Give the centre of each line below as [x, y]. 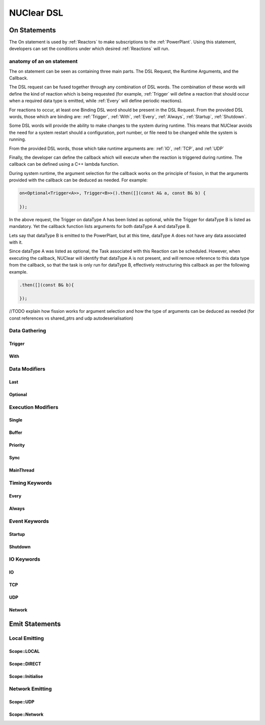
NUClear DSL [36, 13]
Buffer [16, 433]
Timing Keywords [30, 483]
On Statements [33, 30]
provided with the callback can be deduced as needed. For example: [79, 180]
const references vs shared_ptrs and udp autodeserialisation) [71, 318]
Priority [17, 445]
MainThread [22, 470]
